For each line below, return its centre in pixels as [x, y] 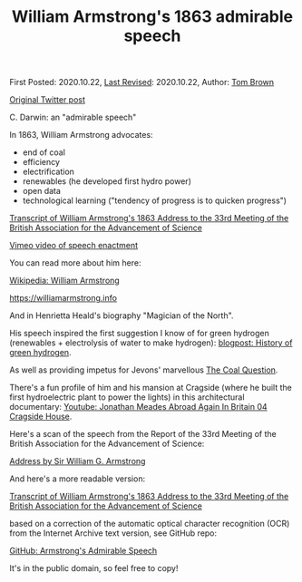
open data [42, 191]
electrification [49, 172]
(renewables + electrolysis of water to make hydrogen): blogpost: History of [151, 343]
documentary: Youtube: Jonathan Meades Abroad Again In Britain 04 [138, 407]
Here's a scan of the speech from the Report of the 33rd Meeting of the [143, 434]
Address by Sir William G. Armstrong [78, 461]
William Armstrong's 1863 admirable [152, 17]
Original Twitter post [48, 100]
